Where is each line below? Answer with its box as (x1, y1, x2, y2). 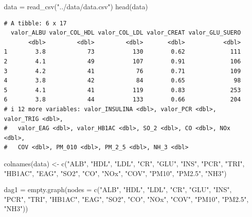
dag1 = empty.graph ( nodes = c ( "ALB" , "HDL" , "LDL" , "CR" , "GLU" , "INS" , (4, 184, 232, 195)
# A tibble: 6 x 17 (4, 20, 67, 27)
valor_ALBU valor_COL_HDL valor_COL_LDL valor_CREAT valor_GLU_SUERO (11, 29, 241, 37)
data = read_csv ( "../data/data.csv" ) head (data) (4, 1, 148, 11)
